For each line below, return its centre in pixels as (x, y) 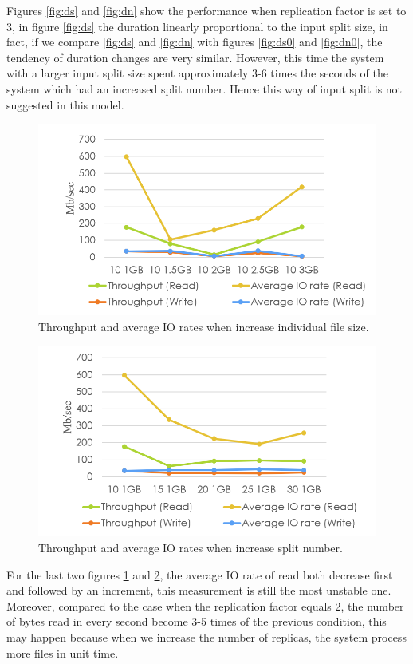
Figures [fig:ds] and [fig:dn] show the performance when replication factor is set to (206, 10)
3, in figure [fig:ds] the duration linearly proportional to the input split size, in (197, 26)
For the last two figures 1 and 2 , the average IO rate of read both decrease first (200, 574)
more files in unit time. (63, 652)
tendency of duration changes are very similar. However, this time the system (195, 57)
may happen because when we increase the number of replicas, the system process (206, 636)
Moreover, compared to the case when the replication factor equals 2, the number (205, 605)
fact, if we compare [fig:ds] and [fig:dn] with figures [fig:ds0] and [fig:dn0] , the (195, 42)
